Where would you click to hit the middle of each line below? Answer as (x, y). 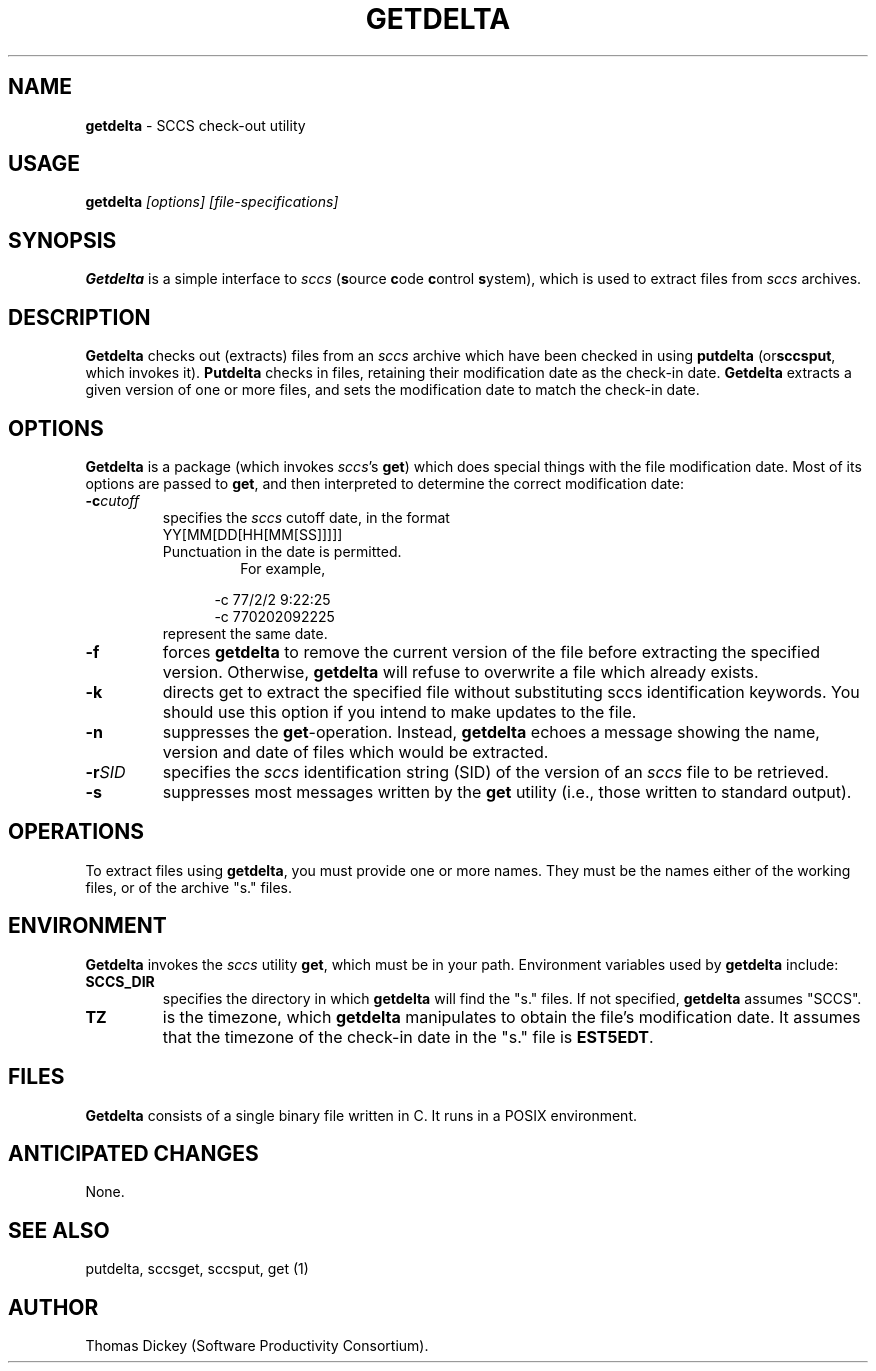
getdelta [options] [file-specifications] (212, 202)
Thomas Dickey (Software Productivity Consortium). (257, 1346)
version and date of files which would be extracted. (355, 751)
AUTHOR (53, 1307)
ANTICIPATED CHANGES (133, 1153)
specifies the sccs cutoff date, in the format (306, 517)
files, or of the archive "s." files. (189, 887)
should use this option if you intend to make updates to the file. (399, 711)
